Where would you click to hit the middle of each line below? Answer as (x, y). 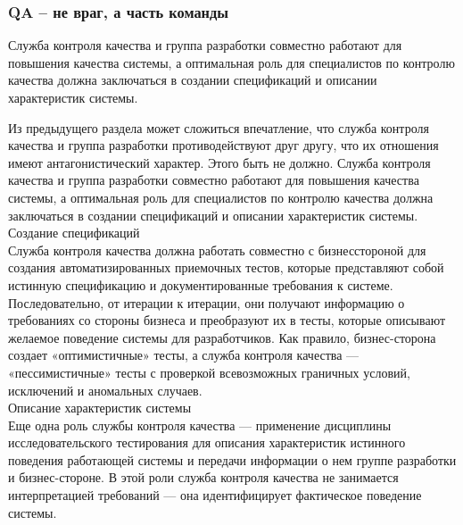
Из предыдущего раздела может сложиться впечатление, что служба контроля (219, 127)
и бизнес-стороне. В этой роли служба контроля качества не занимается (203, 477)
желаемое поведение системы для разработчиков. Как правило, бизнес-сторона (222, 337)
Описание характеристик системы (100, 408)
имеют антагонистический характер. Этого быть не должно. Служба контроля (219, 162)
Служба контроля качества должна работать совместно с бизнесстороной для (217, 250)
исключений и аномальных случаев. (105, 390)
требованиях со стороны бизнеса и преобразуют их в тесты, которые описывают (227, 320)
